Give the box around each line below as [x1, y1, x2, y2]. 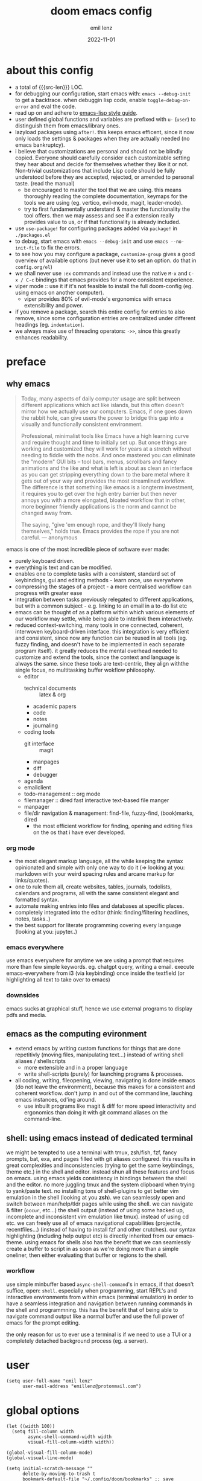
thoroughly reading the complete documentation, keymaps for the [24, 192, 188, 200]
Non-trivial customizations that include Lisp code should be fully [14, 167, 175, 174]
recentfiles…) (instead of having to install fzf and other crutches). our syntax [6, 1226, 196, 1233]
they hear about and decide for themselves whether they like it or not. [14, 160, 189, 167]
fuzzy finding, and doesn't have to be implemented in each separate [14, 640, 185, 647]
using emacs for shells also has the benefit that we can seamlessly [25, 1239, 191, 1246]
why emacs [6, 379, 51, 389]
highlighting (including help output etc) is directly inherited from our [6, 1232, 175, 1239]
